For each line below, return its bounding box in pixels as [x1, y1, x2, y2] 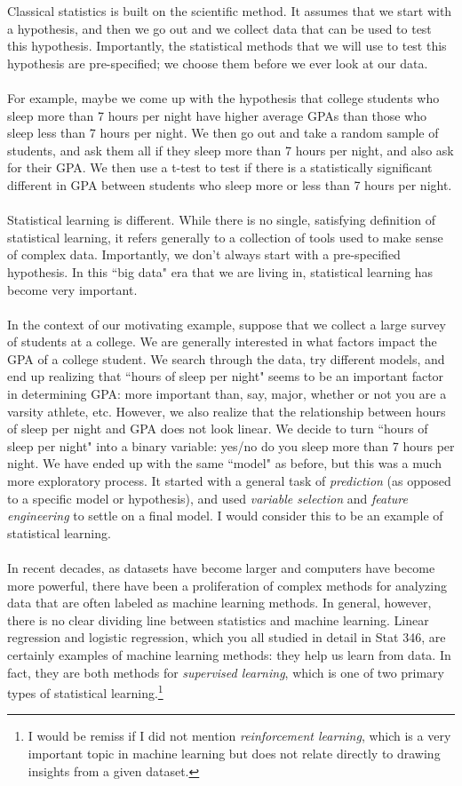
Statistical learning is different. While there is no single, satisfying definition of [7, 210, 436, 229]
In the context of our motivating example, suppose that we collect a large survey [7, 314, 446, 333]
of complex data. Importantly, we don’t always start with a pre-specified [7, 245, 401, 264]
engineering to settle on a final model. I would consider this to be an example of [7, 506, 443, 525]
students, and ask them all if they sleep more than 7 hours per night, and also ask [7, 140, 454, 159]
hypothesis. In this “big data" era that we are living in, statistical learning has [7, 262, 434, 281]
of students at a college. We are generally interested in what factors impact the [7, 332, 437, 351]
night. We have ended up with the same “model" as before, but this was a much [7, 454, 442, 472]
